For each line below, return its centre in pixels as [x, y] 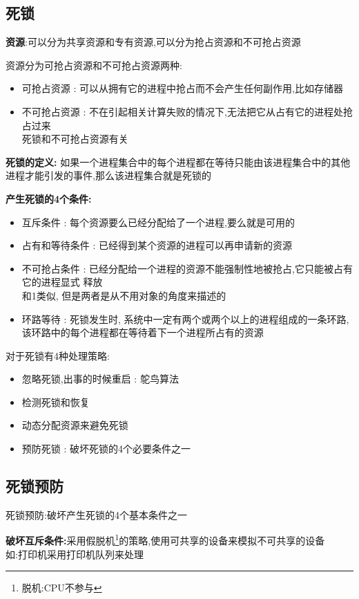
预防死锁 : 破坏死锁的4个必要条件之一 [106, 449]
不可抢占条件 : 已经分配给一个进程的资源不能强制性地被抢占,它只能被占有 [187, 268]
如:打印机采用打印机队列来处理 [75, 554]
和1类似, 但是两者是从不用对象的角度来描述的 [124, 295]
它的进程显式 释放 [62, 282]
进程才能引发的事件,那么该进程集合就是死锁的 [108, 175]
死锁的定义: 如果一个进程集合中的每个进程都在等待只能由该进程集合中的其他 [178, 162]
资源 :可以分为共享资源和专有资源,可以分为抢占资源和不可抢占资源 [153, 42]
